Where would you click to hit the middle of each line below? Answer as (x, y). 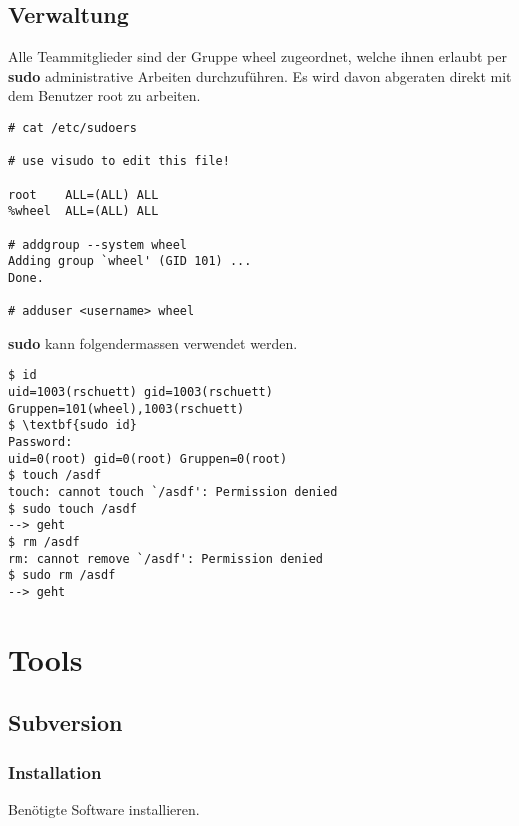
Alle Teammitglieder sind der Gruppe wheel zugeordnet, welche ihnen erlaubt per (257, 56)
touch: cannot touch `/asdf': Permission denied (173, 492)
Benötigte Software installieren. (104, 809)
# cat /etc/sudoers (72, 127)
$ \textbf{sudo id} (72, 425)
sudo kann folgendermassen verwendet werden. (153, 342)
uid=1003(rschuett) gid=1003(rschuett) (140, 392)
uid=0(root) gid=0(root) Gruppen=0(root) (148, 458)
